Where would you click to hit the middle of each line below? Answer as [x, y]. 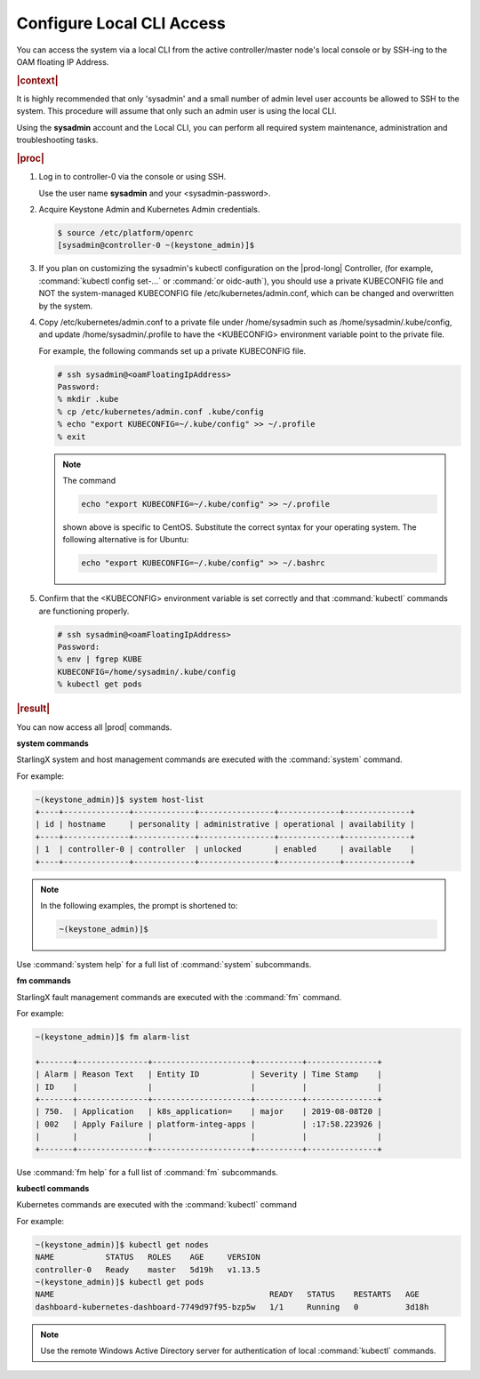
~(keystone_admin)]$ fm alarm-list [112, 1037]
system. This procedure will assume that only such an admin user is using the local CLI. [176, 111]
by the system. [66, 306]
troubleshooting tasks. [57, 140]
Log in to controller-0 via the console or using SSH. [132, 177]
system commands [52, 743]
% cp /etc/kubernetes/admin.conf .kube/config [160, 412]
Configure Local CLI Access [121, 23]
